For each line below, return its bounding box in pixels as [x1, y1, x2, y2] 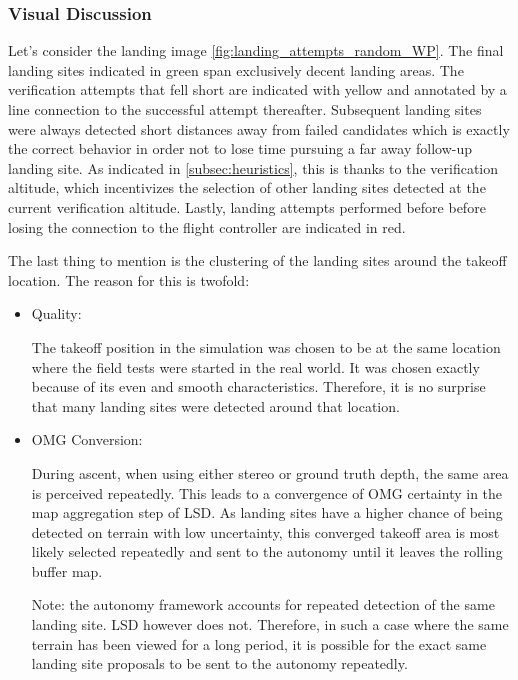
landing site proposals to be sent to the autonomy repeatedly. [31, 653, 408, 674]
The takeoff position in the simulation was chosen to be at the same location [31, 336, 501, 357]
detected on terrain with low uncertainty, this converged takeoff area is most [31, 521, 500, 542]
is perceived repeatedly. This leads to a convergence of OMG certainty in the [31, 482, 503, 503]
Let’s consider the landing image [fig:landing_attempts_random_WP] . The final [8, 40, 504, 61]
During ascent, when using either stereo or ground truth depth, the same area [31, 462, 509, 483]
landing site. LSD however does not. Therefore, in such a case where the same [31, 614, 509, 635]
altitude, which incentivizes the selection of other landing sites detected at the [8, 177, 486, 198]
